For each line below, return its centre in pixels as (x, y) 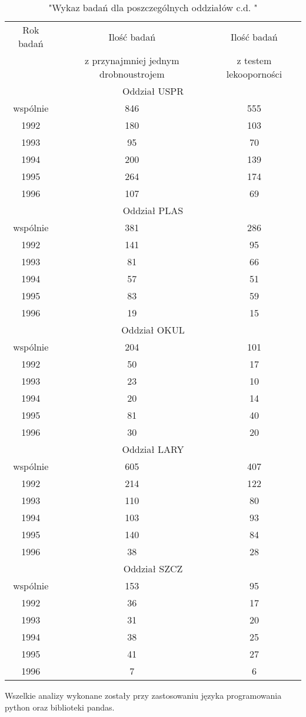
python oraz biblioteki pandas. (60, 707)
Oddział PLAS (153, 210)
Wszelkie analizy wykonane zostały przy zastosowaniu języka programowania (143, 695)
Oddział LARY (153, 449)
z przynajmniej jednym (132, 60)
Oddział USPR (153, 91)
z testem (254, 60)
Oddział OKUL (153, 330)
